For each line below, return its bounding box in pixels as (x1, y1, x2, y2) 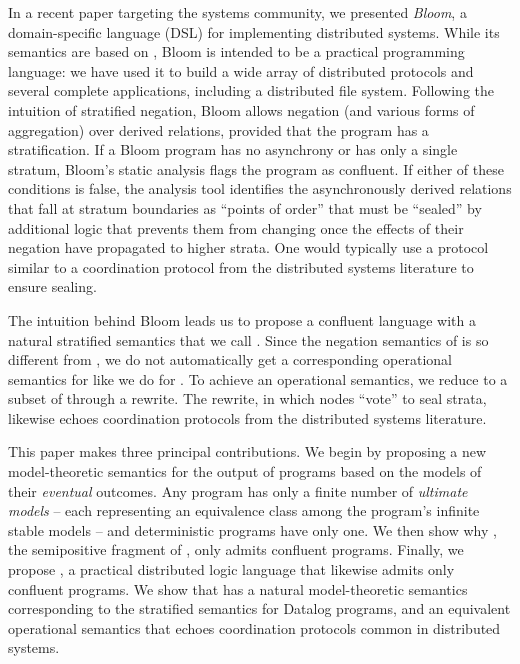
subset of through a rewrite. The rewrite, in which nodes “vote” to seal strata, (8, 388, 487, 409)
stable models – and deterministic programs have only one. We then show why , (8, 519, 497, 540)
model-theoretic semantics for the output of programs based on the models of (8, 461, 482, 482)
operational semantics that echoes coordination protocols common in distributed (8, 617, 501, 638)
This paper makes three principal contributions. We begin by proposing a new (8, 441, 487, 462)
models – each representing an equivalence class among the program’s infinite (8, 500, 480, 521)
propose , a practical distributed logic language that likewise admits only (8, 559, 455, 580)
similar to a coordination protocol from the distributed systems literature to (8, 256, 474, 277)
